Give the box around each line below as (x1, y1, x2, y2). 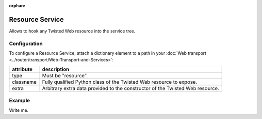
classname (12, 78, 37, 85)
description (42, 66, 69, 73)
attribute (12, 66, 33, 73)
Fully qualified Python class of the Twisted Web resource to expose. (42, 78, 197, 85)
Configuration (9, 40, 43, 47)
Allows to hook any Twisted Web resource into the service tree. (9, 28, 136, 34)
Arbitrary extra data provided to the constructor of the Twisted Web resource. (42, 85, 219, 91)
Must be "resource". (42, 72, 88, 79)
